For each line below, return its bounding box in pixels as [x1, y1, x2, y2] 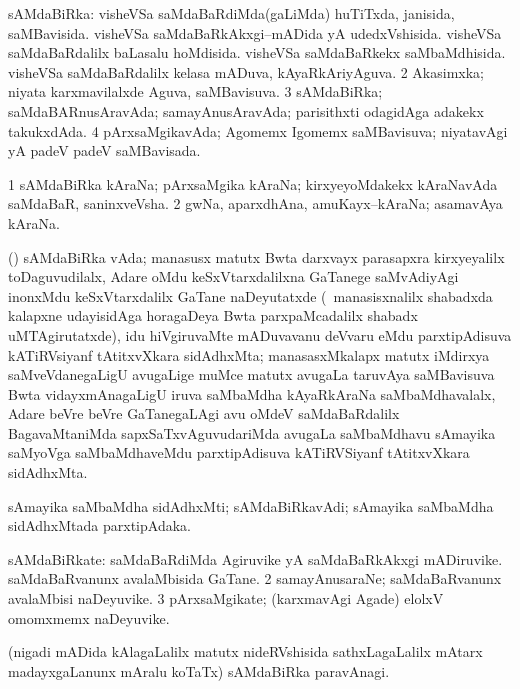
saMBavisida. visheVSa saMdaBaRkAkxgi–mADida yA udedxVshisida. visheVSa [8, 22, 502, 43]
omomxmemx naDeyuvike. [8, 607, 170, 628]
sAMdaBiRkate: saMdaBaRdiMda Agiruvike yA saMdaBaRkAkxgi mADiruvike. [8, 548, 503, 569]
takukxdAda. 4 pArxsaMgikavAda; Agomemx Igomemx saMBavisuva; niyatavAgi [8, 120, 508, 141]
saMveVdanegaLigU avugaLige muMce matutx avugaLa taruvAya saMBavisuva [8, 364, 495, 385]
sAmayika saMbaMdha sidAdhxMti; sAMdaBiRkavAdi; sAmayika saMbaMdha [8, 495, 494, 516]
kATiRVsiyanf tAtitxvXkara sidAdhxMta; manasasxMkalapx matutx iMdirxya [8, 344, 490, 365]
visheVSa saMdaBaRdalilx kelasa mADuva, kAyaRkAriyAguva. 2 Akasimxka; [8, 61, 484, 82]
